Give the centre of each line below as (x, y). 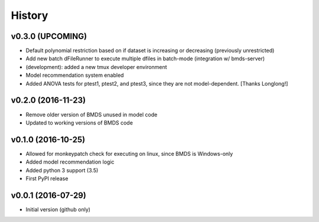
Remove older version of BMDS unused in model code (92, 115)
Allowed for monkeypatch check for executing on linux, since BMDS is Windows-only (129, 154)
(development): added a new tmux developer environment (97, 67)
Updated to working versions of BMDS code (79, 123)
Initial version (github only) (58, 209)
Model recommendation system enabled (75, 75)
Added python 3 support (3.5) (62, 170)
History (30, 15)
